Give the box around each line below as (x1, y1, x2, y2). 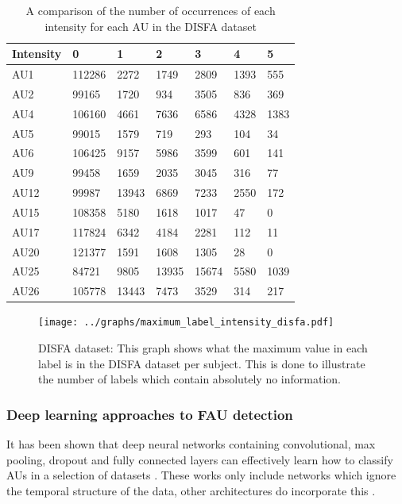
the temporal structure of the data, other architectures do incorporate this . (6, 482, 376, 498)
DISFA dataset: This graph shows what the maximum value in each (38, 340, 368, 356)
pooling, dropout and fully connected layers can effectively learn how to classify (6, 451, 393, 467)
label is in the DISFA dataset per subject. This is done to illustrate (38, 355, 365, 371)
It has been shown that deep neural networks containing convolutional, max (6, 436, 376, 452)
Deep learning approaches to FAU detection (6, 404, 293, 424)
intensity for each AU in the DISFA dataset (44, 17, 257, 34)
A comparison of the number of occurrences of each (25, 2, 276, 18)
